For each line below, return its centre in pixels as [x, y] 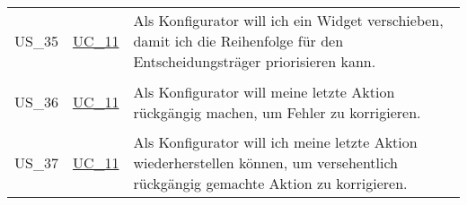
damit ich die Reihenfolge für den [238, 41]
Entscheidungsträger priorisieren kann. [255, 61]
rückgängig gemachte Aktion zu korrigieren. [270, 183]
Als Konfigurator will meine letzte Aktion [264, 91]
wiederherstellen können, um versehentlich [265, 162]
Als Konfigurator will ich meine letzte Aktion [275, 142]
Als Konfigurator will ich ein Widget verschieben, [288, 20]
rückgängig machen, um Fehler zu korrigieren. [277, 112]
